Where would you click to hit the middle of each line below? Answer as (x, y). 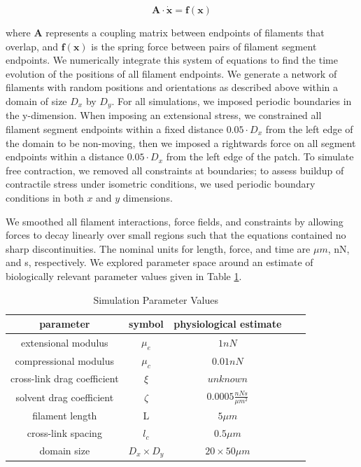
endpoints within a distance (65, 156)
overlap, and (32, 46)
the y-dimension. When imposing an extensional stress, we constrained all (164, 115)
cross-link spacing (64, 433)
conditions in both (45, 197)
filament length (65, 416)
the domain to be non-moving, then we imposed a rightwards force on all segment (181, 142)
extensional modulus (64, 342)
